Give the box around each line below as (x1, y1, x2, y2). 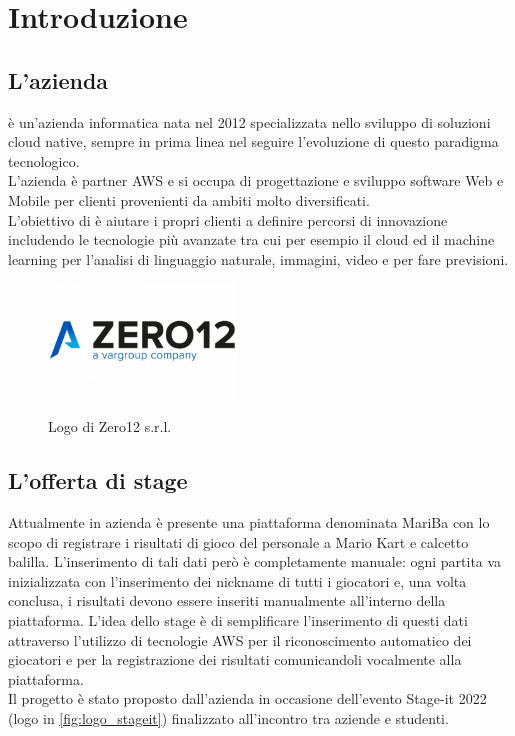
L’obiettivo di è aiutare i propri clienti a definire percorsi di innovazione (8, 209, 448, 230)
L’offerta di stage (8, 465, 188, 496)
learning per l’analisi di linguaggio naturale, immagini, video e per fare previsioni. (8, 248, 509, 269)
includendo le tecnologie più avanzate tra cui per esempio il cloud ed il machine (8, 229, 495, 250)
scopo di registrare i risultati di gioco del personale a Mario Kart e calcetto (8, 531, 469, 552)
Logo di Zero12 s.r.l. (48, 416, 172, 437)
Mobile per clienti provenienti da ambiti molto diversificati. (8, 189, 370, 210)
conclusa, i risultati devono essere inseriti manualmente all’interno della (8, 590, 446, 611)
